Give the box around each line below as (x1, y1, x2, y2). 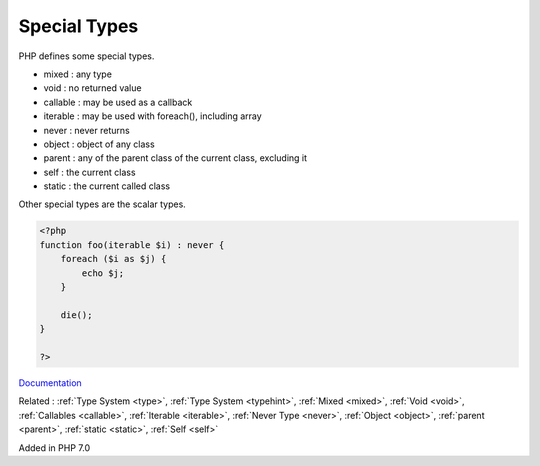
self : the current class (43, 166, 136, 178)
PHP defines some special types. (18, 50, 155, 62)
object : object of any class (43, 138, 155, 150)
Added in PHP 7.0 (18, 441, 90, 454)
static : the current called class (43, 180, 170, 192)
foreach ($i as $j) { (60, 253, 167, 265)
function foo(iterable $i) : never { (39, 239, 225, 250)
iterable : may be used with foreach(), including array (43, 110, 262, 122)
